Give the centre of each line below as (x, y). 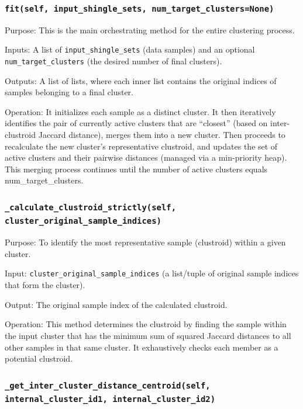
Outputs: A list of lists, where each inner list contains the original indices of (141, 80)
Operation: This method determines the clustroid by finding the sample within (146, 324)
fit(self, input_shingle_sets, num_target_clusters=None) (140, 8)
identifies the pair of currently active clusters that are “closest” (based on (136, 123)
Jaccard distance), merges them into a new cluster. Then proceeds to (162, 135)
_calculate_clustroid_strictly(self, (91, 207)
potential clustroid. (39, 358)
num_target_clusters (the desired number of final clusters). (113, 61)
